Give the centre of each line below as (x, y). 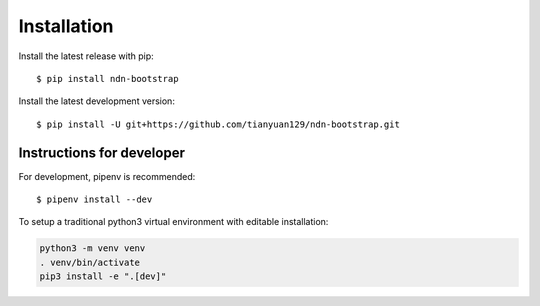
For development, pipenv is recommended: (107, 176)
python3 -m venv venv (92, 248)
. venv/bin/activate (89, 262)
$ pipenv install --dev (94, 199)
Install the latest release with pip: (86, 56)
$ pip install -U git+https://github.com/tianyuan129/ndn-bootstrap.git (218, 124)
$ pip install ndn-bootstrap (107, 78)
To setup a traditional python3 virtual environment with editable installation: (173, 222)
